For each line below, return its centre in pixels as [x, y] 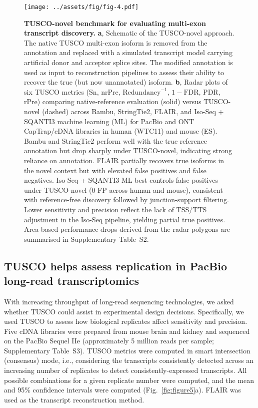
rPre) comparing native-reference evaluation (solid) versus [113, 101]
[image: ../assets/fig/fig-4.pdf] [81, 7]
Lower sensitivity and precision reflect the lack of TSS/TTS [115, 209]
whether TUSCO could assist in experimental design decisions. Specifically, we [124, 311]
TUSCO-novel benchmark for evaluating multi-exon [115, 23]
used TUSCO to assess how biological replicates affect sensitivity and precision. [126, 321]
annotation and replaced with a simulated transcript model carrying [128, 52]
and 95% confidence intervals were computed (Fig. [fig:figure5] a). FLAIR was [122, 390]
